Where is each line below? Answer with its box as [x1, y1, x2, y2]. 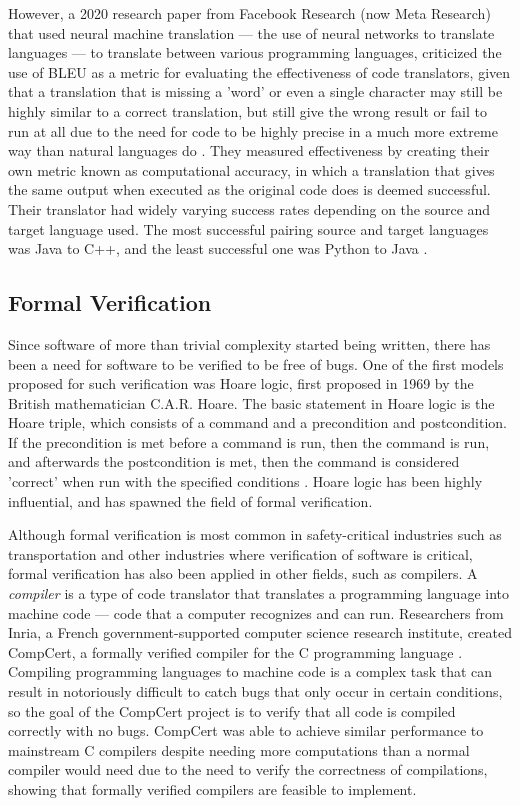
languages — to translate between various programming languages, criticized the [8, 42, 502, 63]
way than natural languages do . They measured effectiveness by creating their [8, 140, 490, 161]
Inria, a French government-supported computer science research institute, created [8, 622, 513, 643]
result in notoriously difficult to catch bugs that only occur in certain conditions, [8, 681, 503, 702]
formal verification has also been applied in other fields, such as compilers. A [8, 563, 478, 584]
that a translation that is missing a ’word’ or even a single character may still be [8, 81, 503, 102]
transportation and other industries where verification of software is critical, [8, 543, 473, 564]
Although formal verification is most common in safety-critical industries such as [8, 524, 502, 545]
